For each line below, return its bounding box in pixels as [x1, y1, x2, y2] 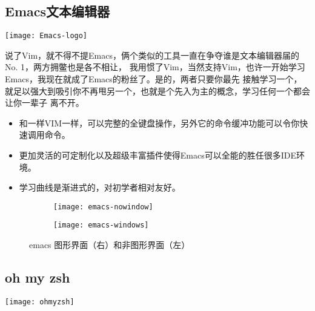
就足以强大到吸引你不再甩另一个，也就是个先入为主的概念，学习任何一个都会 [5, 84, 310, 97]
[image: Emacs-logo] [5, 31, 88, 41]
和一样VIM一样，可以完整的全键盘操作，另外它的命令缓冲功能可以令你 [19, 116, 300, 129]
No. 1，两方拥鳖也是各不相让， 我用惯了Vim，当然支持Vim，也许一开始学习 [5, 61, 305, 73]
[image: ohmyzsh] [5, 297, 75, 306]
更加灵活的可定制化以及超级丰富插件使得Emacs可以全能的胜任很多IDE [19, 149, 297, 162]
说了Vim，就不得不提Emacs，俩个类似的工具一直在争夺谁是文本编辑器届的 [5, 48, 299, 61]
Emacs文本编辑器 [5, 2, 110, 21]
